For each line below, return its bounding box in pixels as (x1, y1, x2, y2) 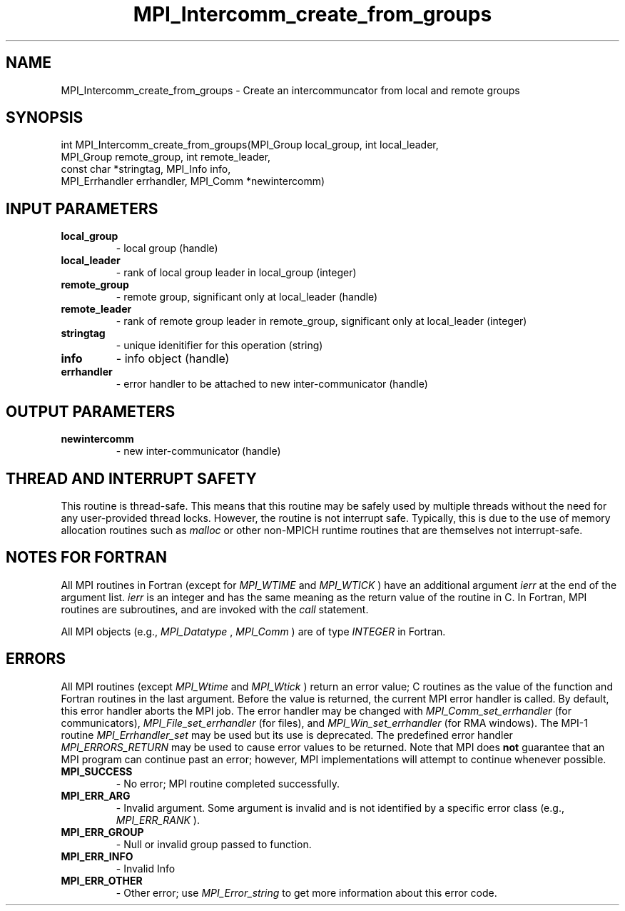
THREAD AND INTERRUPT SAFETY (6, 469, 257, 488)
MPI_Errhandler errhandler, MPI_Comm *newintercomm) (61, 175, 325, 188)
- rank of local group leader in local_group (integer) (116, 266, 357, 279)
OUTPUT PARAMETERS (6, 402, 176, 421)
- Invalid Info (116, 862, 176, 875)
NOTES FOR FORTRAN (6, 548, 168, 567)
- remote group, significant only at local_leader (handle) (116, 291, 378, 303)
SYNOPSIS (6, 109, 83, 127)
